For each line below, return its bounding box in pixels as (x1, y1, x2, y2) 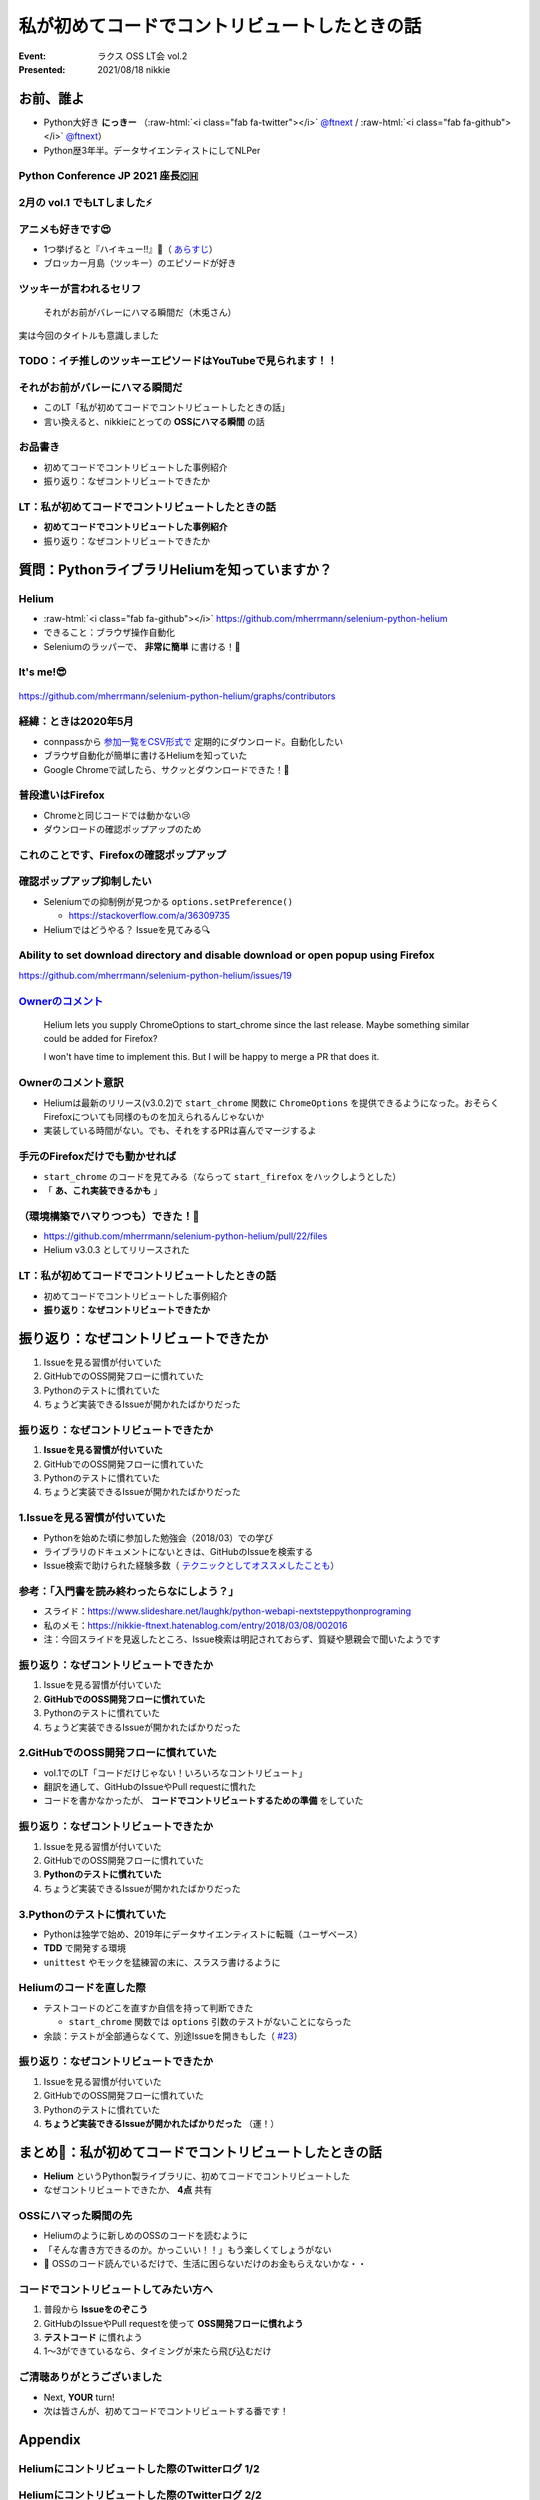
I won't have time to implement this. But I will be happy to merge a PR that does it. (43, 1051, 380, 1063)
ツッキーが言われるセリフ (18, 282, 142, 296)
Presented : (18, 63, 66, 75)
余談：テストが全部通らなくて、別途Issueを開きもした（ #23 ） (43, 2030, 303, 2042)
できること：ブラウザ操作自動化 (43, 626, 175, 639)
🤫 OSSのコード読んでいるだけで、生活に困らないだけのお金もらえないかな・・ (43, 2258, 367, 2270)
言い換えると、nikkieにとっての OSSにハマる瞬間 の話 (43, 415, 265, 427)
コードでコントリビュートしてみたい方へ (18, 2282, 214, 2296)
